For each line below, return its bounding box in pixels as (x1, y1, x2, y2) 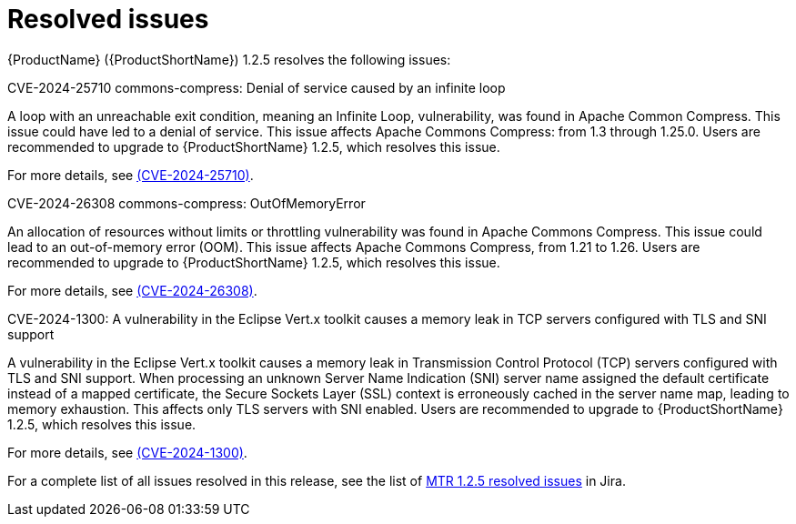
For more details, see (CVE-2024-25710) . (7, 166, 254, 183)
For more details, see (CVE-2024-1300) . (7, 444, 247, 460)
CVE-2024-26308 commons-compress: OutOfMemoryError (7, 195, 366, 211)
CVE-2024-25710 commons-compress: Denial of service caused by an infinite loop (7, 79, 506, 96)
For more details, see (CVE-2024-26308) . (7, 282, 257, 298)
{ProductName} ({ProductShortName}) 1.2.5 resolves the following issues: (7, 51, 451, 67)
